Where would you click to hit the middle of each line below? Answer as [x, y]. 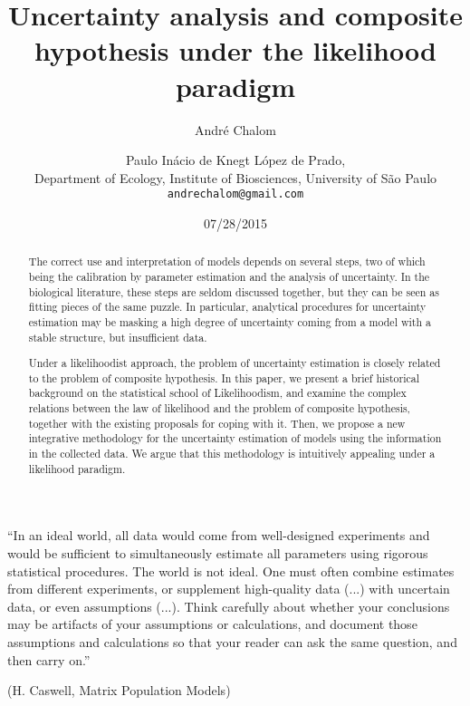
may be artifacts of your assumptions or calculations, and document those [212, 624]
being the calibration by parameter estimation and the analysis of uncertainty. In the [229, 276]
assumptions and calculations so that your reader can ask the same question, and [232, 641]
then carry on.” [49, 659]
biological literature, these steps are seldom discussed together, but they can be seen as [234, 291]
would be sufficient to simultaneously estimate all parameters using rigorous [218, 553]
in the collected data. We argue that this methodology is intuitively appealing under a [232, 454]
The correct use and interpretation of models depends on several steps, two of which [227, 261]
